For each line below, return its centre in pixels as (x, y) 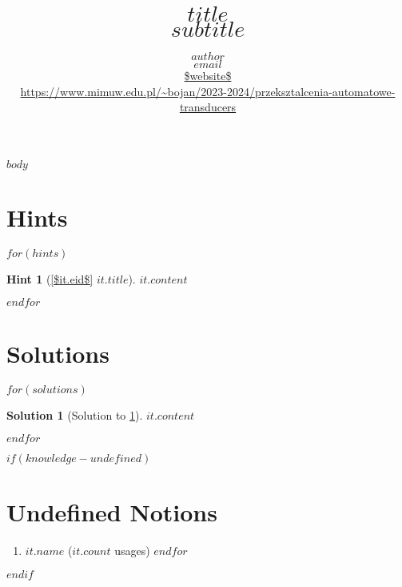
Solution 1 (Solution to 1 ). (75, 414)
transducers (208, 107)
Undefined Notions (112, 512)
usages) (132, 551)
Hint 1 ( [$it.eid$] (50, 278)
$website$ (208, 75)
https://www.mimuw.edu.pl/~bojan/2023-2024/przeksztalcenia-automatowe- (208, 91)
